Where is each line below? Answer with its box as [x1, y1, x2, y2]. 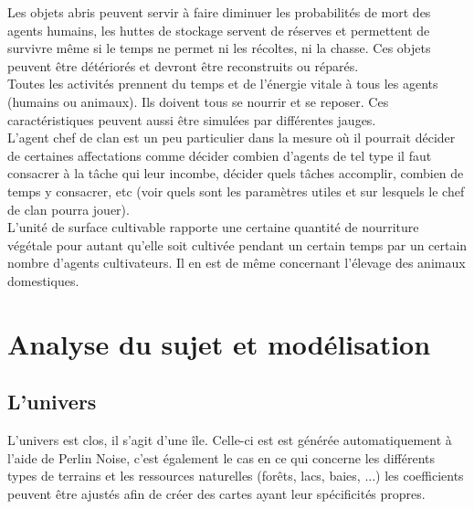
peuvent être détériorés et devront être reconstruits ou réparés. [7, 56, 359, 75]
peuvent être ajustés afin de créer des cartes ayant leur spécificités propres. [7, 483, 426, 503]
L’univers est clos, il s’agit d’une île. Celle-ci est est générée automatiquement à [7, 430, 452, 450]
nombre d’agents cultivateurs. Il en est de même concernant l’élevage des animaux [7, 253, 466, 272]
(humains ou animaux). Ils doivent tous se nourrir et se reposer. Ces [7, 91, 389, 111]
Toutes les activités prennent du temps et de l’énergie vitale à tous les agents [7, 74, 438, 93]
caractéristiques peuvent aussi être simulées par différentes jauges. [7, 110, 376, 129]
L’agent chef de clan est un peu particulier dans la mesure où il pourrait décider [7, 128, 456, 147]
